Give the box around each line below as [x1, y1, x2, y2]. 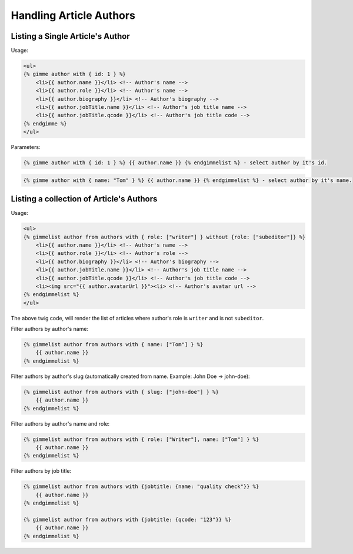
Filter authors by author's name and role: [11, 420, 110, 427]
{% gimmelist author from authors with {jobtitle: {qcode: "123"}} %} [23, 516, 232, 523]
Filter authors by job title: [11, 467, 72, 475]
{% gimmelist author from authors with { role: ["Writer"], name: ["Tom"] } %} [23, 436, 259, 443]
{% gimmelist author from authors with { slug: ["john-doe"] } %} [23, 389, 219, 395]
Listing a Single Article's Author [11, 31, 130, 41]
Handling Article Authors [11, 9, 135, 22]
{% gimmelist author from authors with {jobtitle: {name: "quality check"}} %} [23, 483, 259, 490]
